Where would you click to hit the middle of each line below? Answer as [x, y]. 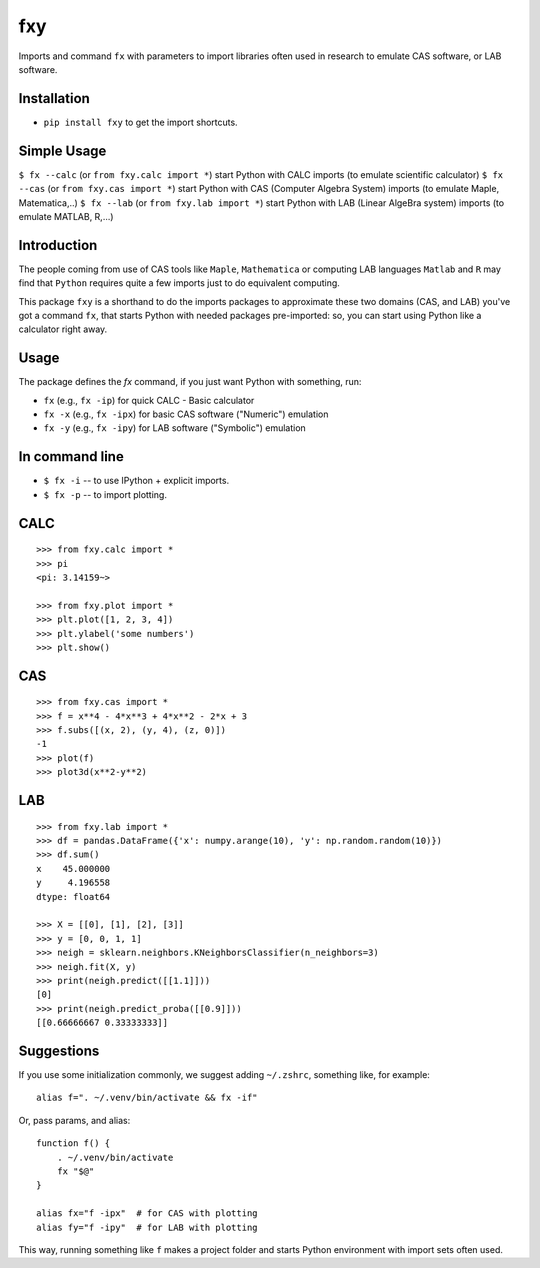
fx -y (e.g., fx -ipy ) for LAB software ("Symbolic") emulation [175, 428]
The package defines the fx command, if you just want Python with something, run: [190, 382]
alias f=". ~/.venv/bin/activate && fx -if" [147, 1098]
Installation [54, 98]
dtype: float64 [73, 896]
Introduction [58, 245]
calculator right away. [63, 329]
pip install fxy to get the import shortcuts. [141, 122]
